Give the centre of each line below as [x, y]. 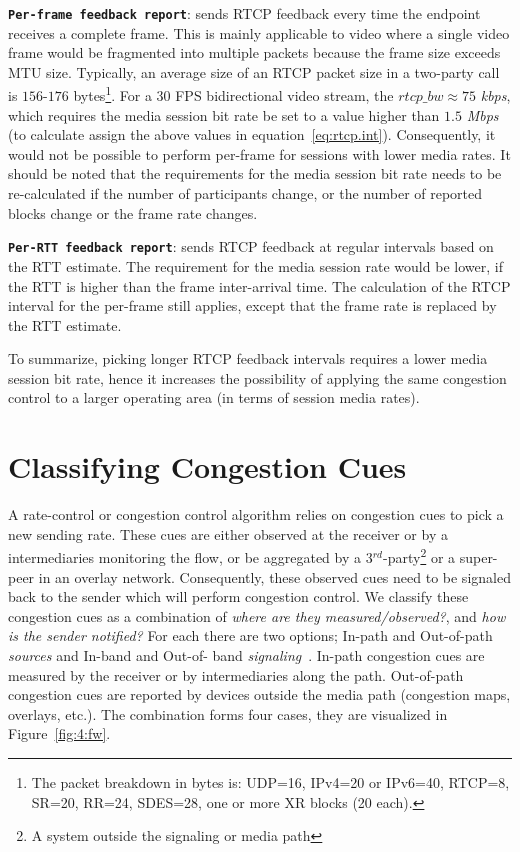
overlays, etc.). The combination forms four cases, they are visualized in [228, 713]
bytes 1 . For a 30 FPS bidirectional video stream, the [233, 94]
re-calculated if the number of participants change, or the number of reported [245, 193]
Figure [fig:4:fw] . [59, 733]
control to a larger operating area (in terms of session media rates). [214, 397]
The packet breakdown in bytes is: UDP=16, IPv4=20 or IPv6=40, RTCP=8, [270, 781]
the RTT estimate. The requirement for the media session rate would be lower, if [255, 265]
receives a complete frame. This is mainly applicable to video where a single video [259, 32]
